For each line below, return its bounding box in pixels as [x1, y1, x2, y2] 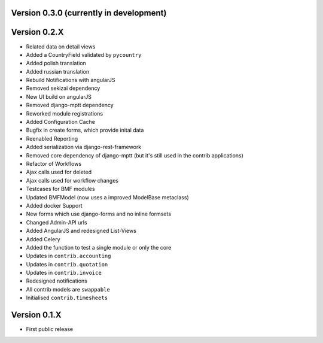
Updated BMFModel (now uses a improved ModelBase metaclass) [26, 193, 189, 201]
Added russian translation [26, 68, 90, 75]
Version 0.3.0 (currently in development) [11, 8, 167, 18]
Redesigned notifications [26, 277, 88, 284]
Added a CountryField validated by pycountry [26, 51, 142, 58]
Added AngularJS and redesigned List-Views [26, 227, 137, 235]
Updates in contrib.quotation [26, 260, 108, 268]
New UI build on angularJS [26, 93, 92, 100]
